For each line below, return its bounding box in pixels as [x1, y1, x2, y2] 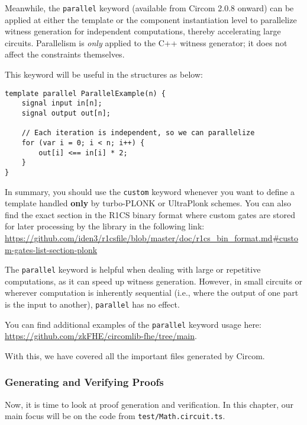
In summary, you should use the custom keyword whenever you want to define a [5, 185, 295, 197]
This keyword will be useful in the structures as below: [5, 68, 203, 81]
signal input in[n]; [21, 99, 102, 108]
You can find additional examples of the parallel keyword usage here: [5, 318, 261, 330]
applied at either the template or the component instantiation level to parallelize [5, 13, 297, 25]
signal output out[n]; [21, 108, 111, 117]
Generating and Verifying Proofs [5, 375, 164, 389]
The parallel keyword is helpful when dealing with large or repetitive [5, 263, 261, 276]
